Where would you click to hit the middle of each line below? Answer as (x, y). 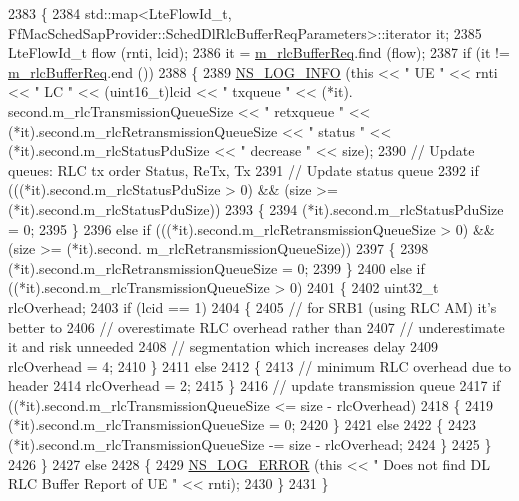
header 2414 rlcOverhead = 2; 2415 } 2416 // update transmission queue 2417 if (254, 385)
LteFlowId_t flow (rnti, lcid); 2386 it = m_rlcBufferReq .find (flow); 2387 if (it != (259, 52)
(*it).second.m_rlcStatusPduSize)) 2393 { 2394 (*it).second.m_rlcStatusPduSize (256, 208)
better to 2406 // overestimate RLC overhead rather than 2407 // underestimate (256, 326)
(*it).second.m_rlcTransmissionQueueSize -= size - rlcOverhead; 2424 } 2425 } (250, 444)
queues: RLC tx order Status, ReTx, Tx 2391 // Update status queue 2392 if (243, 169)
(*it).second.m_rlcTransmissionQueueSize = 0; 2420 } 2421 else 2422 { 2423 (242, 424)
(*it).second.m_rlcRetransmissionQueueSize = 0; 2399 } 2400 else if (216, 267)
